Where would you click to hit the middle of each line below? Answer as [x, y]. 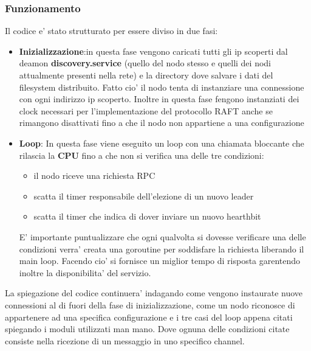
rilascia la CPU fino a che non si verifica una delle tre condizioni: [142, 155]
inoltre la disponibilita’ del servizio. [85, 272]
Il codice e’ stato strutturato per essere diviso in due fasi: [111, 31]
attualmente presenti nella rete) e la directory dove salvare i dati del [146, 75]
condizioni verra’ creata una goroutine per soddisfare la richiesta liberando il [162, 248]
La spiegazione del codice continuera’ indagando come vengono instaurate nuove [154, 293]
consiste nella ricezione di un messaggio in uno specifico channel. [125, 340]
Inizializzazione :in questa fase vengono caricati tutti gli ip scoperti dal [153, 51]
